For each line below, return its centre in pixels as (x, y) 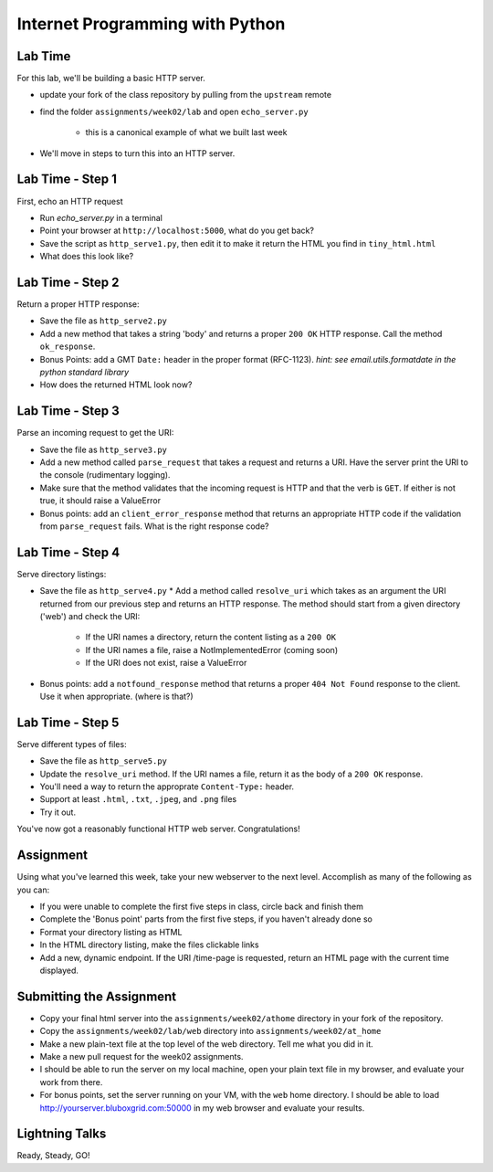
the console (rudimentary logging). (105, 475)
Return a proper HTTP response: (79, 304)
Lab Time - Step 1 (67, 179)
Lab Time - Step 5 (68, 722)
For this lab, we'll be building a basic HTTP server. (111, 79)
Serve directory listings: (62, 574)
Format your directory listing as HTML (111, 932)
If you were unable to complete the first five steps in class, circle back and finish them (202, 906)
